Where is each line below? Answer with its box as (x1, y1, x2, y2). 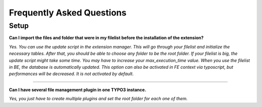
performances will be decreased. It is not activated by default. (9, 71, 134, 77)
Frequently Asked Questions (9, 7, 127, 18)
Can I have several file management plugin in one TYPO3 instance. (9, 87, 147, 92)
